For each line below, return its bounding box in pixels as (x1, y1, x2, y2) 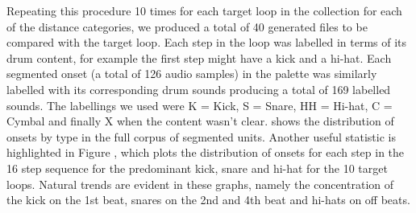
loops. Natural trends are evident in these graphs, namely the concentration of (6, 175, 394, 192)
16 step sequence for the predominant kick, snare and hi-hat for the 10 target (6, 159, 388, 176)
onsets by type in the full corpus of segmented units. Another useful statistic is (6, 128, 396, 145)
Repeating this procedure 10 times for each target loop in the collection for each (6, 2, 402, 18)
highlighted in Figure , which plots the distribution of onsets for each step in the (6, 144, 405, 161)
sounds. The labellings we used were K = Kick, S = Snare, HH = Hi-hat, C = (6, 96, 393, 113)
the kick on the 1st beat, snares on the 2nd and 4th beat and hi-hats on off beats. (6, 191, 410, 208)
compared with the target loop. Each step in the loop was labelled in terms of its (6, 34, 407, 51)
